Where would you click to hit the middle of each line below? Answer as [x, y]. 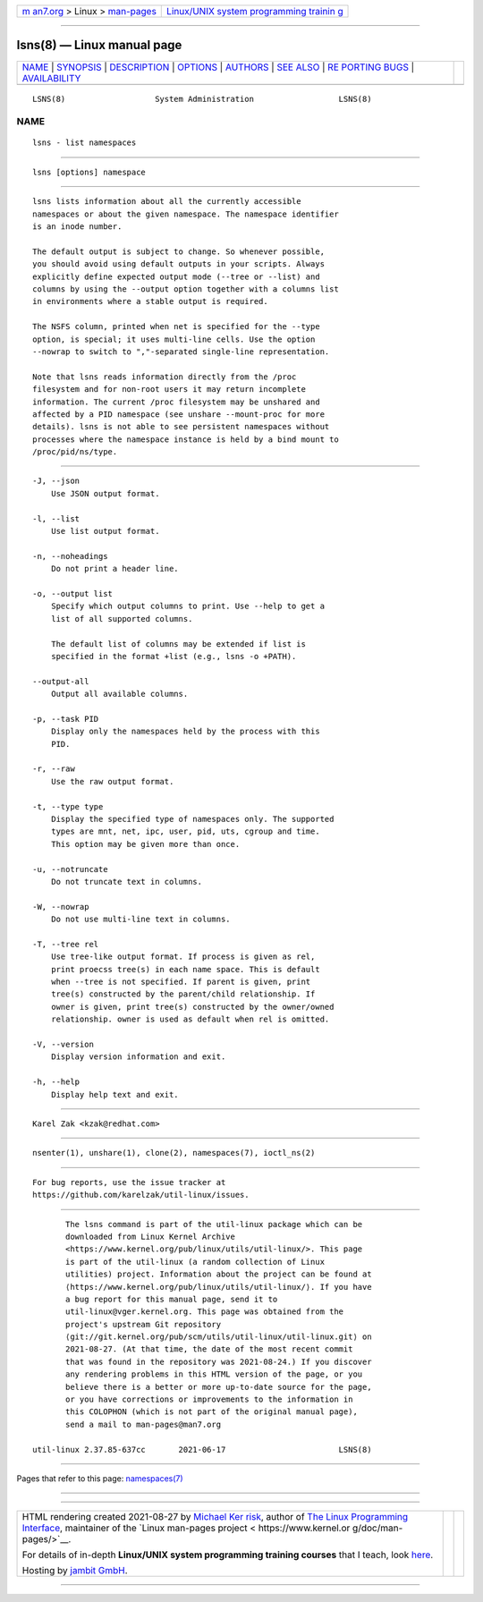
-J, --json [56, 481]
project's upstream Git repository [144, 1324]
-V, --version [63, 1045]
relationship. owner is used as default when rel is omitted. [190, 1019]
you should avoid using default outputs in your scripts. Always [179, 264]
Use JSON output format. [105, 493]
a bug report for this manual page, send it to [172, 1299]
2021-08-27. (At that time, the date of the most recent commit [209, 1349]
